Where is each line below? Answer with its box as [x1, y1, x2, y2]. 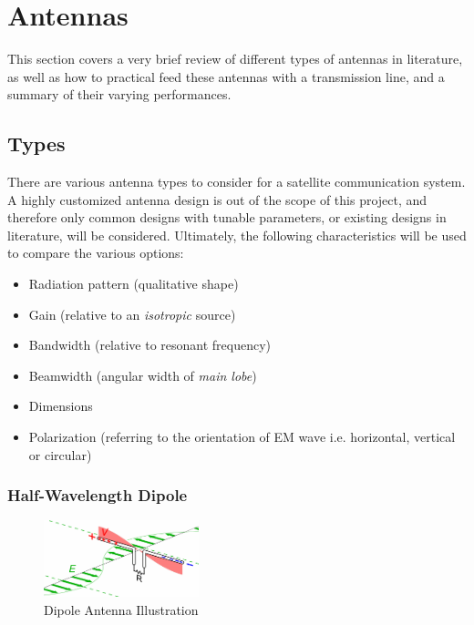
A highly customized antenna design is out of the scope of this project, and [7, 190, 428, 209]
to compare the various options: [7, 243, 184, 262]
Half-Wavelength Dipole [7, 484, 188, 507]
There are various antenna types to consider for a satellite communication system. [7, 172, 466, 191]
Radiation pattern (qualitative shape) [28, 274, 239, 293]
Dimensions [28, 396, 93, 415]
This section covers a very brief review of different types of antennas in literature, [7, 49, 463, 68]
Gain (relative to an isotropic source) [28, 304, 236, 323]
